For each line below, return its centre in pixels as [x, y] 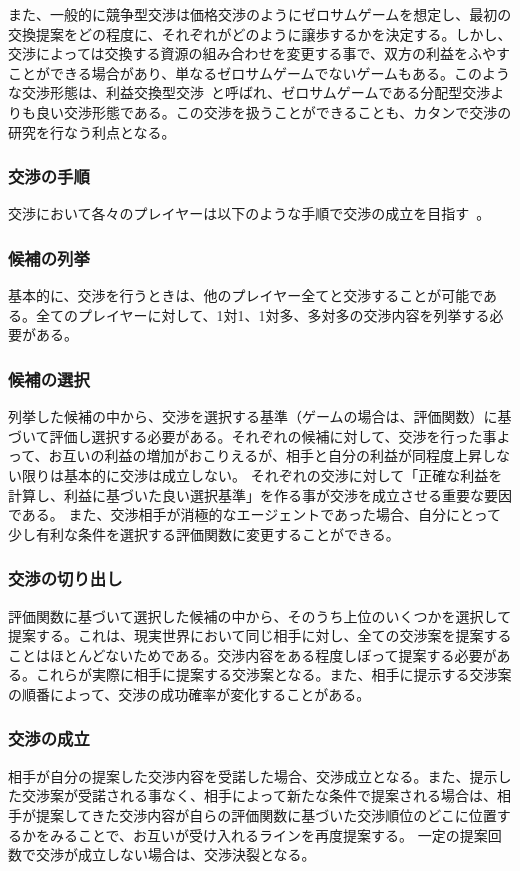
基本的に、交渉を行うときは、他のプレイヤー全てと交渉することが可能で [246, 295]
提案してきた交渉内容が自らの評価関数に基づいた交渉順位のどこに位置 [266, 814]
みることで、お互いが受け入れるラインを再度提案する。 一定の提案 [268, 834]
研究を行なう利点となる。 [92, 131]
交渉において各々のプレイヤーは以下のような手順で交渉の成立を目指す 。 [249, 213]
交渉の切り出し [65, 578]
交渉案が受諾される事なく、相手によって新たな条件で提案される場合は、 [259, 795]
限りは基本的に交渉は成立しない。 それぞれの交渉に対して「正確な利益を [262, 474]
